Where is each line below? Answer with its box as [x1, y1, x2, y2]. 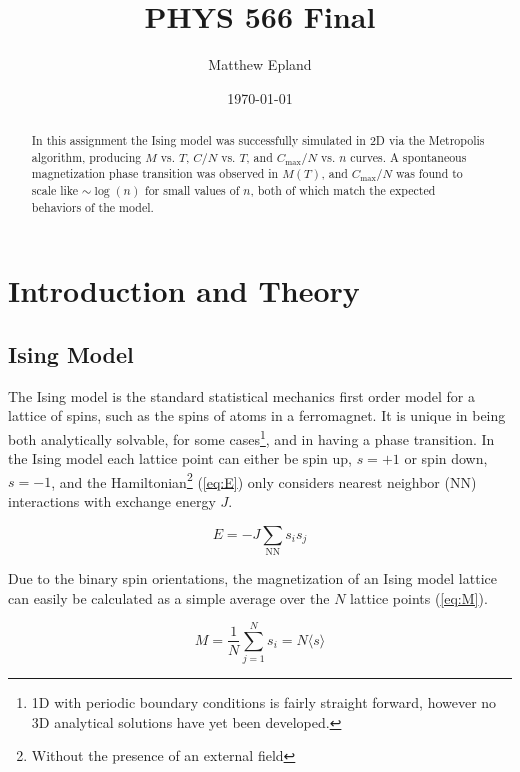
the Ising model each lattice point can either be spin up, [8, 448, 352, 469]
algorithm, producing [31, 148, 142, 165]
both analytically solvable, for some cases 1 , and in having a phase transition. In [8, 425, 495, 449]
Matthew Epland [208, 54, 312, 75]
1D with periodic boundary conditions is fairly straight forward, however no [31, 692, 497, 713]
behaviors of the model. [31, 198, 154, 215]
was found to [396, 165, 463, 182]
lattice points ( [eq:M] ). [350, 587, 488, 608]
